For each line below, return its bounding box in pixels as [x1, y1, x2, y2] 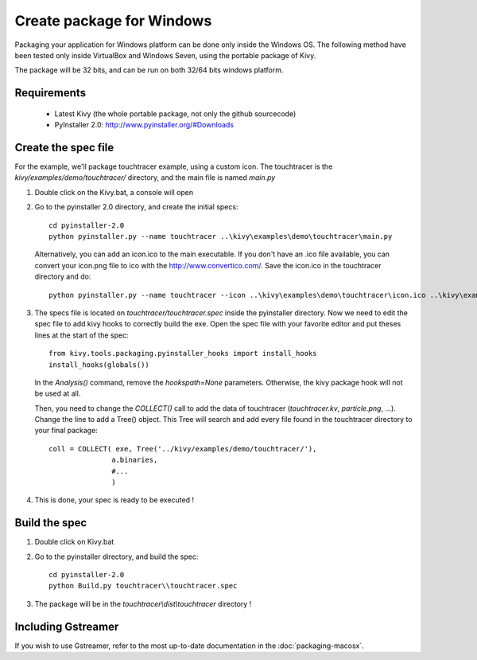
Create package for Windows [14, 12, 212, 29]
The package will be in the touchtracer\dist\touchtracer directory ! [34, 599, 252, 608]
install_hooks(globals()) [48, 360, 150, 369]
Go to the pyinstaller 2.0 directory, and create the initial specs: [34, 202, 238, 212]
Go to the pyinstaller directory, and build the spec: [34, 552, 199, 561]
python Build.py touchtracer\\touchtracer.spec [48, 581, 238, 591]
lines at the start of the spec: [34, 330, 129, 340]
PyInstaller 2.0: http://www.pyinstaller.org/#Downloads [54, 120, 235, 130]
